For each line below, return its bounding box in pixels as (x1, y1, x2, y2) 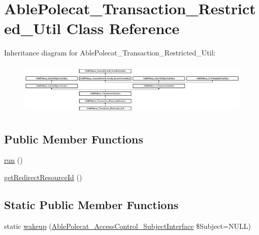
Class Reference (66, 18, 180, 39)
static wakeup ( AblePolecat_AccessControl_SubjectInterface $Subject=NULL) (4, 220, 251, 231)
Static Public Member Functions (4, 197, 179, 213)
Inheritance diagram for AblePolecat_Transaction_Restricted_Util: (4, 47, 216, 58)
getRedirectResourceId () (4, 172, 82, 183)
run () (4, 155, 23, 165)
